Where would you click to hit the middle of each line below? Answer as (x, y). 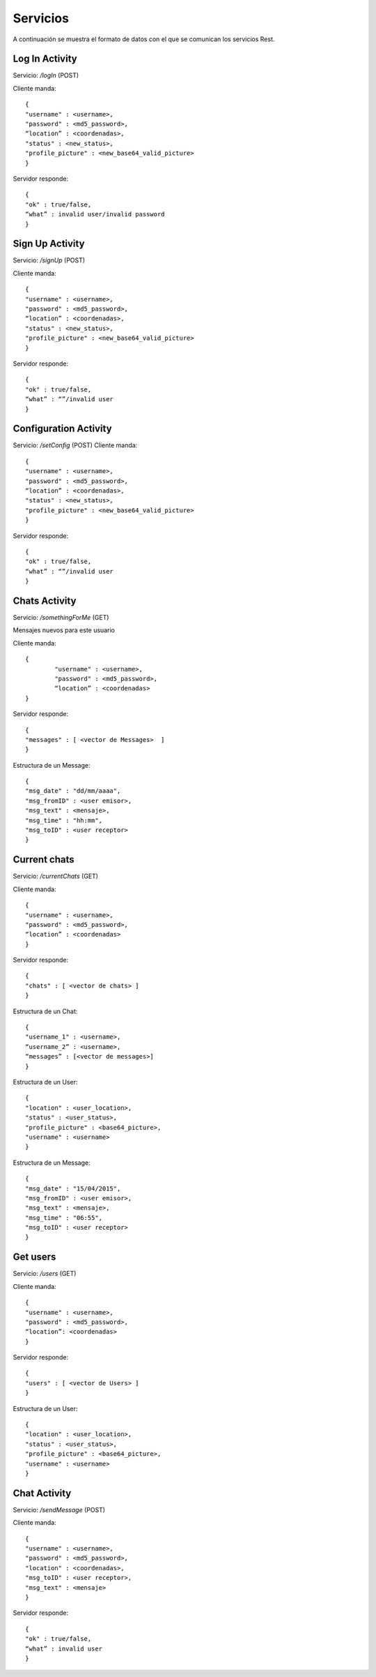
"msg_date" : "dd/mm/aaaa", (73, 791)
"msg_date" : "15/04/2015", (73, 1188)
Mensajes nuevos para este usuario (64, 630)
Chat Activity (42, 1493)
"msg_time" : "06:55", (64, 1217)
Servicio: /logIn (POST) (46, 75)
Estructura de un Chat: (45, 1011)
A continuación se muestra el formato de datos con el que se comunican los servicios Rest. (144, 39)
